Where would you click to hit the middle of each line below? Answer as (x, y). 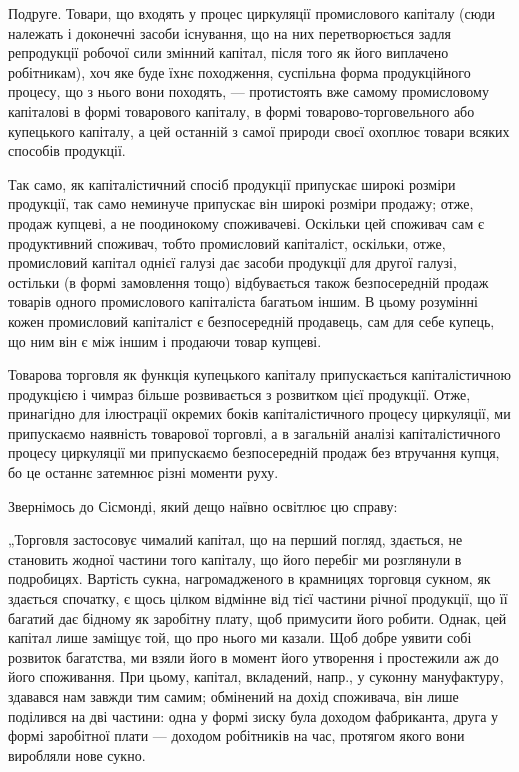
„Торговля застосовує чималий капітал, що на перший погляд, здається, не (235, 539)
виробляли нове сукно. (77, 754)
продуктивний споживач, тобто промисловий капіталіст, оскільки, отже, (227, 242)
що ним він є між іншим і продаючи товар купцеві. (165, 340)
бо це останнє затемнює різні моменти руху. (143, 472)
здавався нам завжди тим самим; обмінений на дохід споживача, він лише (233, 696)
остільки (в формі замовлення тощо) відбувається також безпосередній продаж (248, 281)
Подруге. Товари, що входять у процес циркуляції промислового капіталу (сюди (252, 13)
